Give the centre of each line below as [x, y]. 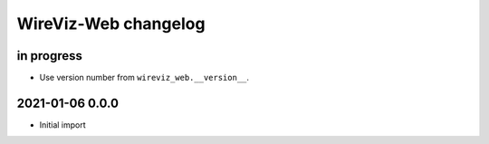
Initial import [62, 125]
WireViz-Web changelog [111, 24]
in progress [50, 56]
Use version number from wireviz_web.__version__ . [144, 78]
